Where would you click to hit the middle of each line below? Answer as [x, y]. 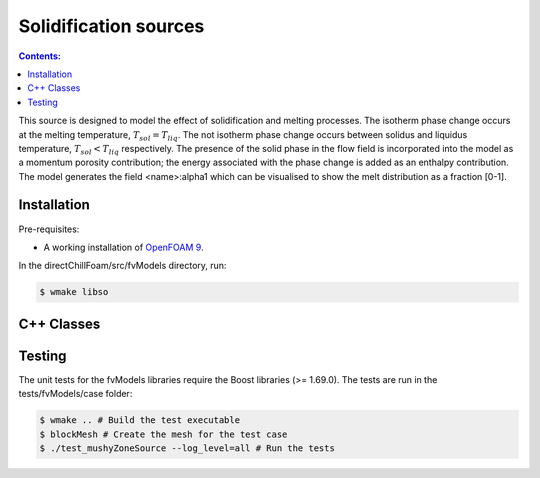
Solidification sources [111, 26]
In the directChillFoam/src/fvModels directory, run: [122, 266]
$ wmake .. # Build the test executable [139, 420]
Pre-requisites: [49, 229]
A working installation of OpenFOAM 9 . [123, 247]
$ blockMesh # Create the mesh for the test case [163, 434]
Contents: [40, 56]
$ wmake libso [74, 292]
